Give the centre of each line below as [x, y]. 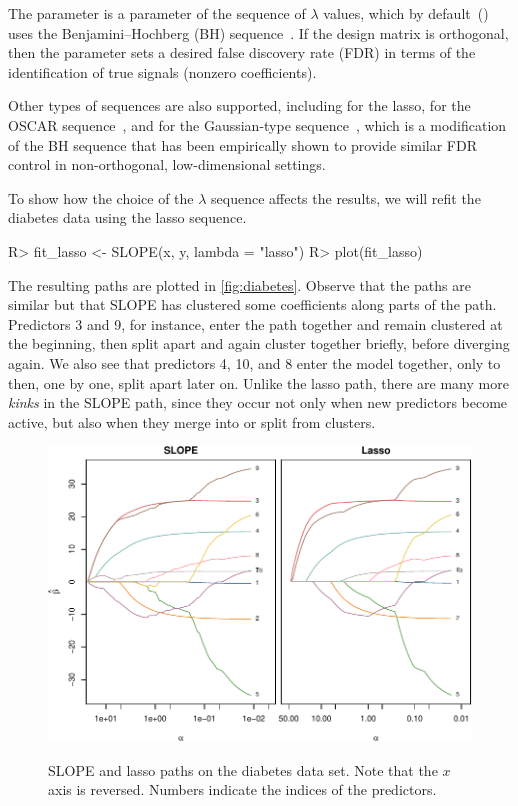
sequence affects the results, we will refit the [346, 197]
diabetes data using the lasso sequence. [127, 217]
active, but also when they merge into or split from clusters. [192, 421]
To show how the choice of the [101, 197]
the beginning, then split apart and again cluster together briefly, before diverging [259, 343]
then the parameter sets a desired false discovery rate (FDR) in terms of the [242, 52]
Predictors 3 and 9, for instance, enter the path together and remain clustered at [255, 323]
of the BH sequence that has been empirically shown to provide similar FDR [243, 144]
